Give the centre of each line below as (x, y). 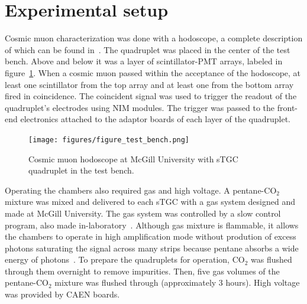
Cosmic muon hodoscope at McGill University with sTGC (133, 158)
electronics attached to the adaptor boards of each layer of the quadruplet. (155, 119)
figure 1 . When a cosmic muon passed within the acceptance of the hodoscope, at (153, 72)
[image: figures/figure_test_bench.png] (109, 140)
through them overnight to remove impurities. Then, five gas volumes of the (142, 271)
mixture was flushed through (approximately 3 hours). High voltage (177, 282)
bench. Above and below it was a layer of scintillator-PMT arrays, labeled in (144, 61)
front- (287, 107)
